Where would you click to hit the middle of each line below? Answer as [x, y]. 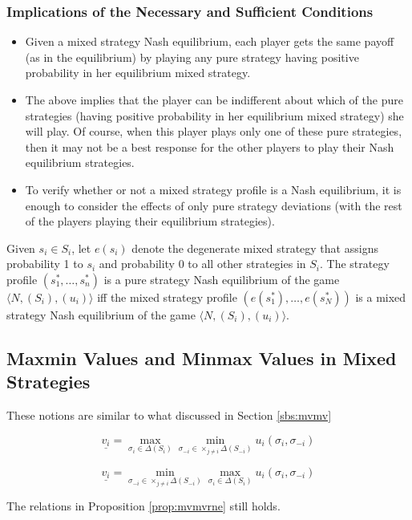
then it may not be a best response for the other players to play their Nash [210, 146]
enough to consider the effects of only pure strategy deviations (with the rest [214, 205]
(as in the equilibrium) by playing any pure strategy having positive [192, 57]
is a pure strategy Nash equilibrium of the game [222, 279]
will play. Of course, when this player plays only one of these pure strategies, [214, 131]
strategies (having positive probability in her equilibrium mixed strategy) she [214, 115]
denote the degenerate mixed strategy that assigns [255, 248]
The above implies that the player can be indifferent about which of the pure [214, 100]
